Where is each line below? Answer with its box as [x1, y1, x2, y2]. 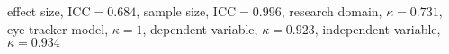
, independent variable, [314, 19, 441, 38]
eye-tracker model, [7, 19, 109, 38]
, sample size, [136, 2, 210, 20]
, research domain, [281, 2, 382, 20]
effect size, [7, 2, 64, 20]
